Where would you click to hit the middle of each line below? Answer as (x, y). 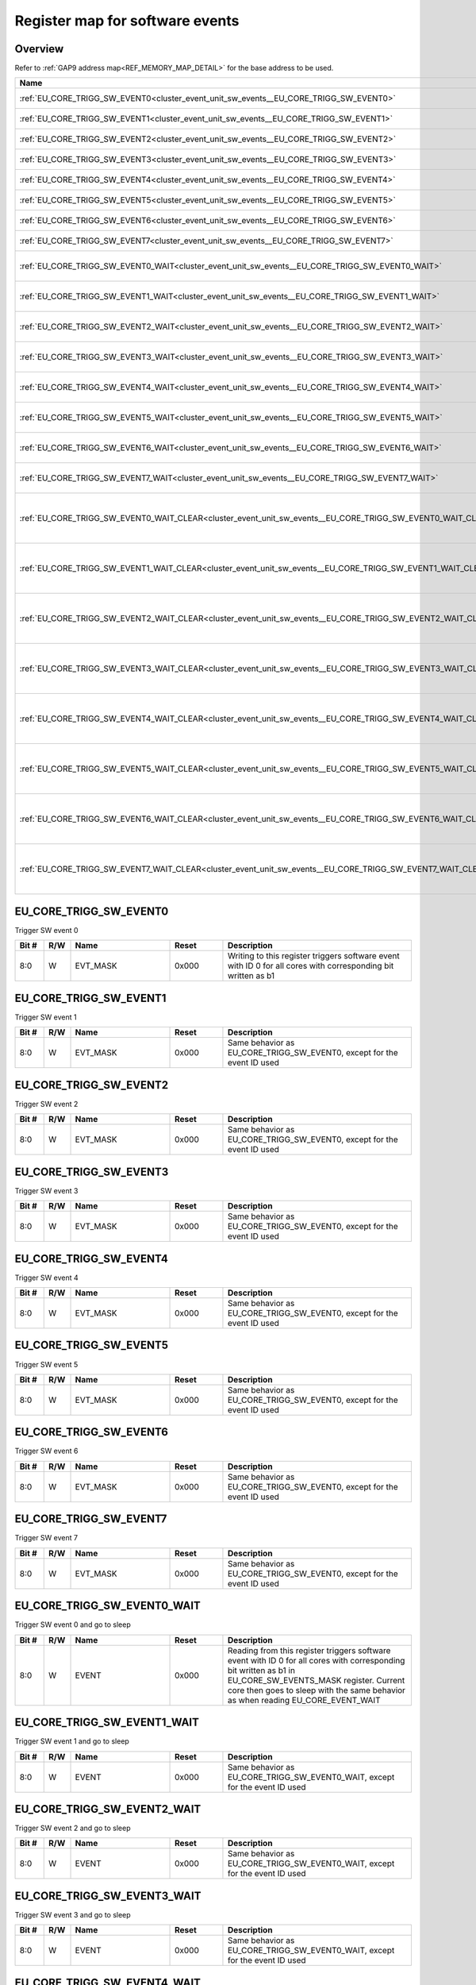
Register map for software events (127, 21)
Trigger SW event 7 (46, 1538)
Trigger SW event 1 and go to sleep (72, 1741)
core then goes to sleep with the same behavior (317, 1690)
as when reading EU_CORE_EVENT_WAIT (304, 1700)
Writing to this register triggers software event (313, 956)
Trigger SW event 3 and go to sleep (73, 1914)
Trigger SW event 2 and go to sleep (73, 1828)
